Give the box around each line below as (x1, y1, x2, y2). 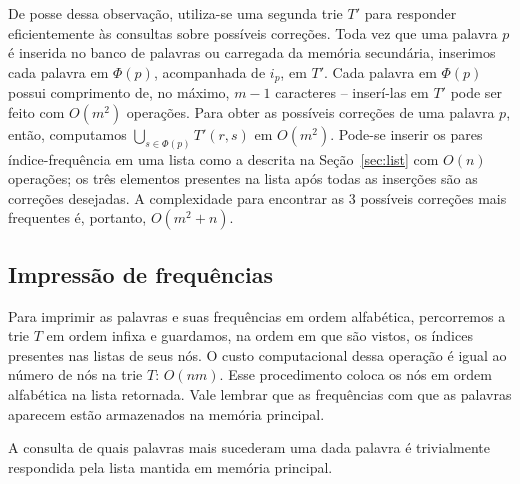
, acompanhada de (153, 61, 266, 82)
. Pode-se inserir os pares (330, 123, 483, 144)
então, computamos (8, 123, 127, 144)
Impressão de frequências (8, 258, 273, 289)
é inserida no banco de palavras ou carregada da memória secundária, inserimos (8, 42, 496, 63)
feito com (8, 101, 65, 122)
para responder (364, 3, 457, 23)
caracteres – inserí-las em (275, 82, 429, 103)
